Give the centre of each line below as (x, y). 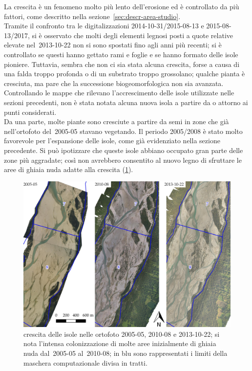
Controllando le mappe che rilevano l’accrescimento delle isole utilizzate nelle (119, 93)
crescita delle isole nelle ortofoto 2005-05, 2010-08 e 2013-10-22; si (122, 334)
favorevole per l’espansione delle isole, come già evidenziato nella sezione (112, 141)
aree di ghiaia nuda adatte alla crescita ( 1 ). (69, 169)
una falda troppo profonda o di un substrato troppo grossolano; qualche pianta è (125, 74)
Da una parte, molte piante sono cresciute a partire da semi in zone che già (116, 121)
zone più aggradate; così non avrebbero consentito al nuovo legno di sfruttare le (123, 160)
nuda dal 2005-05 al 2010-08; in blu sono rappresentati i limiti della (126, 353)
